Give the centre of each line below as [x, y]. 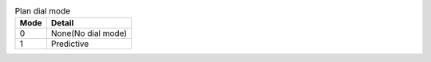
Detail [62, 23]
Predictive [70, 44]
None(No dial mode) [89, 33]
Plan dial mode [43, 11]
